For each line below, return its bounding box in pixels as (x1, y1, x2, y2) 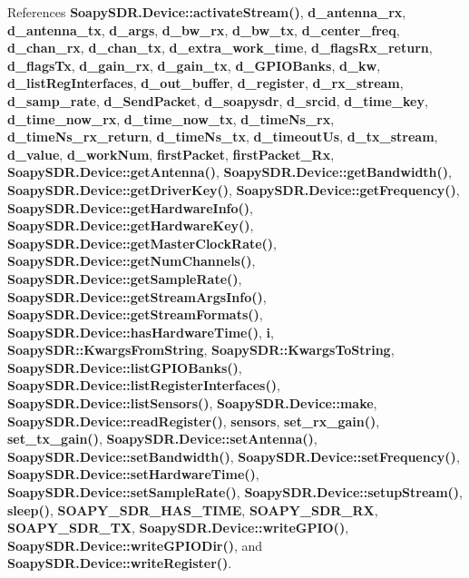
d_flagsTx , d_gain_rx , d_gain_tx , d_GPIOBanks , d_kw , (7, 55, 381, 74)
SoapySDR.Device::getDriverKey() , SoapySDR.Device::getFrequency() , (7, 180, 460, 199)
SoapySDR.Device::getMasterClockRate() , (7, 233, 278, 252)
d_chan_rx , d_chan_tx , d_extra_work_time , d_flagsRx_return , (7, 38, 433, 57)
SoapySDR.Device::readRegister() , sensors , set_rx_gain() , (7, 411, 380, 430)
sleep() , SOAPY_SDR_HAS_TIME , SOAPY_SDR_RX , (7, 500, 378, 519)
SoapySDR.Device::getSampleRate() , (7, 269, 242, 288)
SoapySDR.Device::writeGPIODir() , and (7, 535, 263, 554)
